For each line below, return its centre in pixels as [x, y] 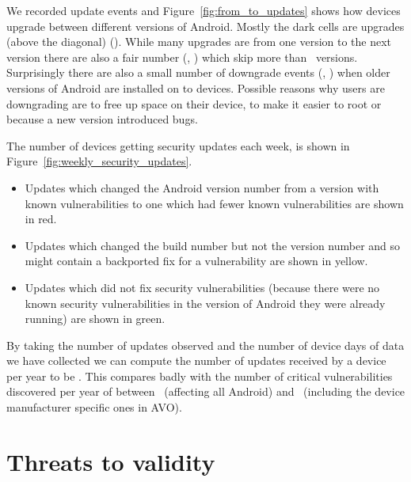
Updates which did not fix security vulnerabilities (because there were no [202, 287]
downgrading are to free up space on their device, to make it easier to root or [194, 103]
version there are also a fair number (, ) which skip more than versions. [182, 57]
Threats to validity [111, 461]
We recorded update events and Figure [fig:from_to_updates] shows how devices [204, 10]
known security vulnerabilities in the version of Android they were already [205, 303]
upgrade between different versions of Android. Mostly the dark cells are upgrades [205, 26]
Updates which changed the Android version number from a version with [202, 187]
